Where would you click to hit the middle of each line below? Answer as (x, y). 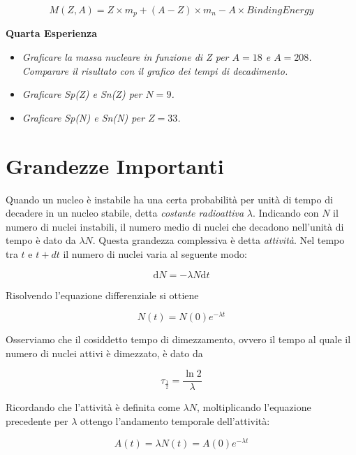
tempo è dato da (41, 240)
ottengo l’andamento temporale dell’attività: (175, 421)
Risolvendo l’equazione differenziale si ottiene (102, 295)
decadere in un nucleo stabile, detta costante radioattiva (125, 213)
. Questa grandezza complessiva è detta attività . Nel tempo (218, 240)
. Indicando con (285, 213)
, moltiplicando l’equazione (254, 407)
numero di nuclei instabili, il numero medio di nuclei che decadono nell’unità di (175, 226)
